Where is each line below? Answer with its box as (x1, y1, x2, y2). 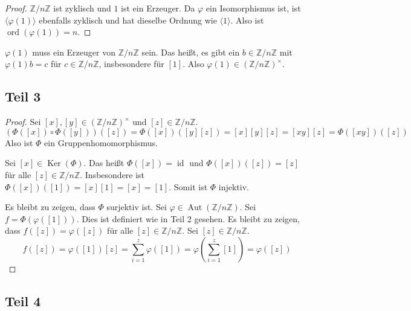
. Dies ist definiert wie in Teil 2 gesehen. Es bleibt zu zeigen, (76, 212, 300, 225)
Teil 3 (5, 87, 41, 106)
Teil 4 (5, 291, 41, 310)
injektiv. (218, 180, 249, 193)
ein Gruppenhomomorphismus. (44, 136, 158, 149)
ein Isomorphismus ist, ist (205, 2, 301, 14)
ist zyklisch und (53, 2, 111, 14)
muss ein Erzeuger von (32, 45, 115, 58)
